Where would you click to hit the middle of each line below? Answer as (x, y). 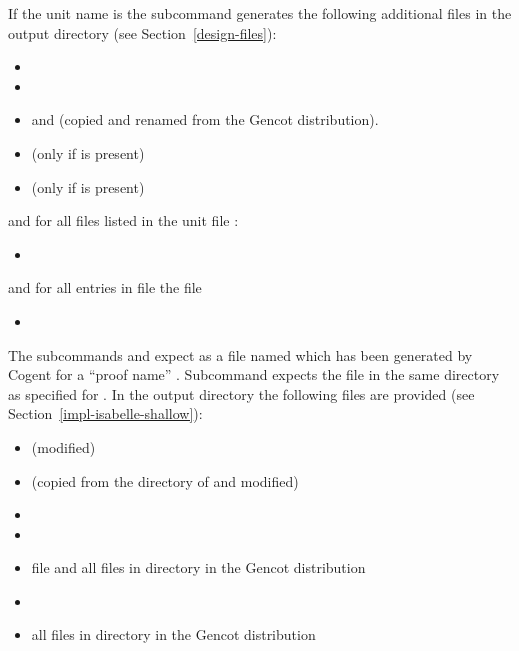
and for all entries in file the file (105, 287)
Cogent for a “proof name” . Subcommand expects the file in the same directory (254, 374)
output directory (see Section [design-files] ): (142, 32)
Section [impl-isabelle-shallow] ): (105, 413)
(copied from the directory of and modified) (165, 480)
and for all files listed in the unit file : (123, 220)
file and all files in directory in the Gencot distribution (198, 567)
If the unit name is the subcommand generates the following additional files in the (260, 13)
